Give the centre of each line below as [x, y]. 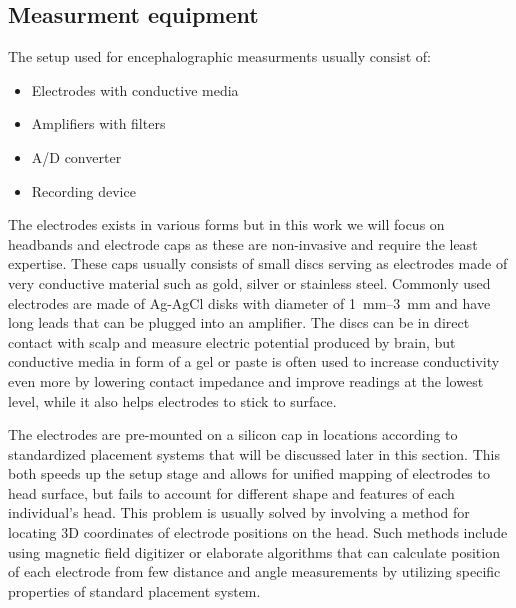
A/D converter [76, 156]
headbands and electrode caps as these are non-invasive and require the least [243, 243]
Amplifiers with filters [98, 123]
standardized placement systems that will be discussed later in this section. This [254, 453]
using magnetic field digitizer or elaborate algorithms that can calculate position [254, 551]
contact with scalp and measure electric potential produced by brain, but [232, 341]
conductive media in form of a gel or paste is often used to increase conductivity [254, 361]
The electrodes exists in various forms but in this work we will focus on [226, 224]
